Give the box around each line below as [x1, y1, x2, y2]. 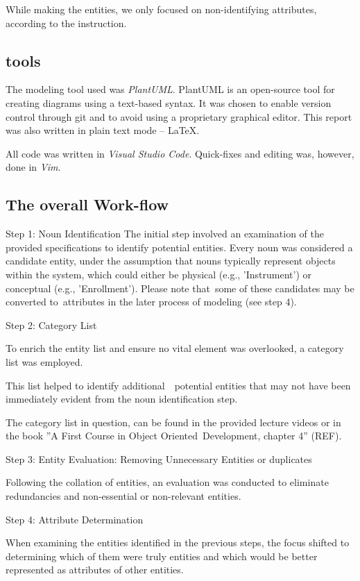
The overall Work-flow [6, 194, 169, 215]
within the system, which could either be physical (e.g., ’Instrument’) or [6, 267, 312, 281]
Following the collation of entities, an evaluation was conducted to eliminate [6, 475, 329, 489]
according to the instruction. [6, 15, 127, 30]
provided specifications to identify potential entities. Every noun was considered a [6, 239, 353, 254]
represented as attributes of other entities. [6, 562, 184, 577]
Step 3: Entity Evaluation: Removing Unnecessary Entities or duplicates [6, 451, 312, 466]
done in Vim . [6, 160, 61, 174]
